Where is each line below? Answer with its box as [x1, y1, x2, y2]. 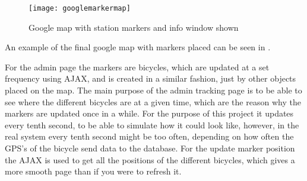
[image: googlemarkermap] [29, 4, 131, 12]
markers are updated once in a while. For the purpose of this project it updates [5, 107, 294, 119]
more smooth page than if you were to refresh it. [5, 165, 182, 177]
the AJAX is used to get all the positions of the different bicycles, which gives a [5, 153, 295, 166]
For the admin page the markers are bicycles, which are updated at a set [5, 60, 270, 73]
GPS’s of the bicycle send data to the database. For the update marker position [5, 142, 295, 154]
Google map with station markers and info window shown [29, 21, 239, 33]
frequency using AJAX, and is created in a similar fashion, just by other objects [5, 72, 296, 85]
